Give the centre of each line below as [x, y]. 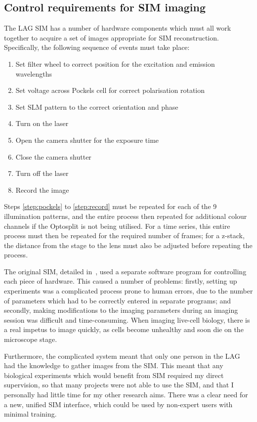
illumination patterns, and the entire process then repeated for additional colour [126, 216]
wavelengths [34, 73]
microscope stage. [31, 339]
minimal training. [30, 414]
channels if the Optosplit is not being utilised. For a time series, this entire [117, 226]
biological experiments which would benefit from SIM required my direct [114, 375]
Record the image [42, 190]
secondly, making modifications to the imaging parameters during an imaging [121, 310]
